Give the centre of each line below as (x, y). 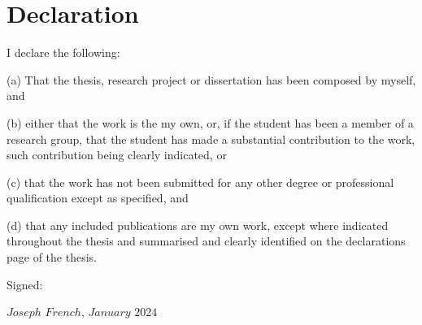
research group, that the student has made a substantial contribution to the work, (211, 139)
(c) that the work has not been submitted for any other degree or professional (200, 182)
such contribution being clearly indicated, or (117, 155)
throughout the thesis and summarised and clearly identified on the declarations (206, 241)
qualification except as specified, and (98, 198)
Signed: (25, 284)
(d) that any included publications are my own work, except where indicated (198, 225)
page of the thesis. (52, 257)
